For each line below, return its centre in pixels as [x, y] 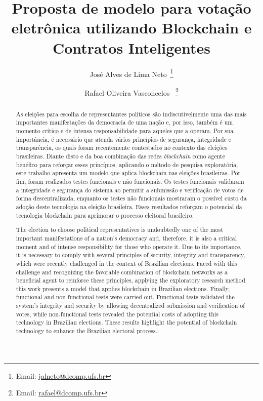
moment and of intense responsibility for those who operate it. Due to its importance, [129, 246]
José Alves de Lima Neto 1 [131, 73]
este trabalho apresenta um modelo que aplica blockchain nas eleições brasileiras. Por [128, 173]
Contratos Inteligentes [131, 47]
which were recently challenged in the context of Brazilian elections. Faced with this [126, 263]
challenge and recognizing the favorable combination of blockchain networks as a [122, 272]
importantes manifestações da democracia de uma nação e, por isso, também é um [124, 122]
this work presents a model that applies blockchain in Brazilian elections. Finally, [123, 288]
